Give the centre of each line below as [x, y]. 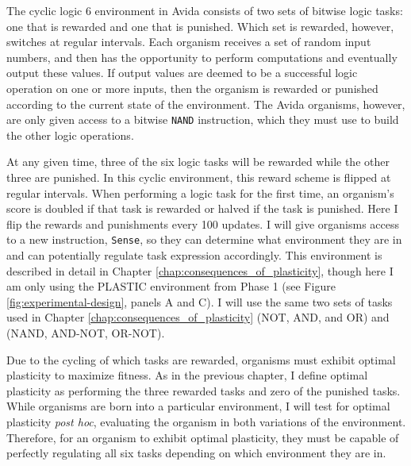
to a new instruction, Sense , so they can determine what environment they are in [204, 239]
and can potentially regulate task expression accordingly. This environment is [194, 255]
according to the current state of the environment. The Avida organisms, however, [206, 104]
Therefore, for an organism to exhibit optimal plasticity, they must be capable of [203, 437]
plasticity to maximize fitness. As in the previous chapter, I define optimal [187, 375]
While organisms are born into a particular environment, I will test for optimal [198, 406]
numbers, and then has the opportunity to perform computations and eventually [202, 57]
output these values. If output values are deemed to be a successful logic [182, 73]
